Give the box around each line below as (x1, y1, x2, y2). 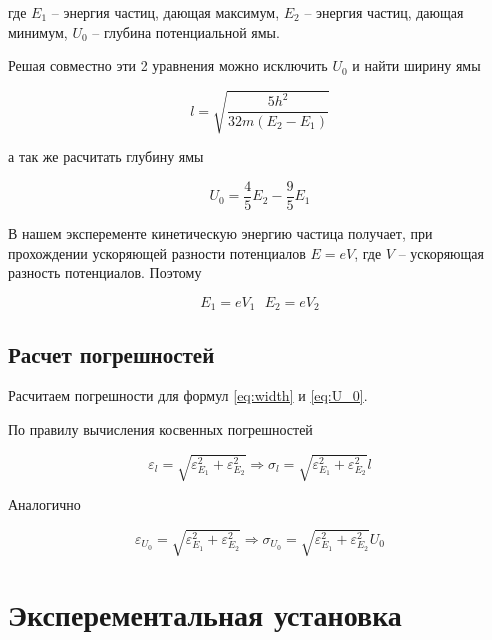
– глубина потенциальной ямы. (92, 21, 280, 42)
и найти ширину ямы (352, 55, 481, 76)
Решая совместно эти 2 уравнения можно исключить (8, 55, 328, 76)
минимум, (8, 21, 68, 42)
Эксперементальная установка (8, 594, 402, 635)
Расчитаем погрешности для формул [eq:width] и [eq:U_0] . (8, 385, 368, 406)
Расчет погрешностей (8, 338, 215, 369)
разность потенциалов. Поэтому (8, 262, 202, 283)
